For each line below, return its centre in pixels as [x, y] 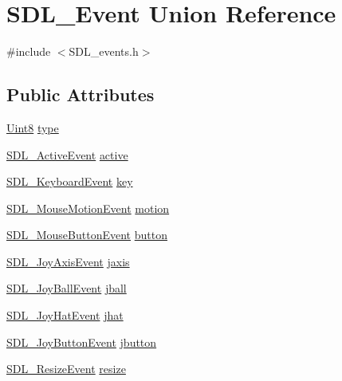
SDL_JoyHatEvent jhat [65, 315]
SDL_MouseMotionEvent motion [88, 208]
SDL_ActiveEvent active [67, 154]
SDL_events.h [104, 51]
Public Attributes [81, 94]
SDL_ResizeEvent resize [66, 369]
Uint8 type [33, 127]
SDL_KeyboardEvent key [70, 181]
